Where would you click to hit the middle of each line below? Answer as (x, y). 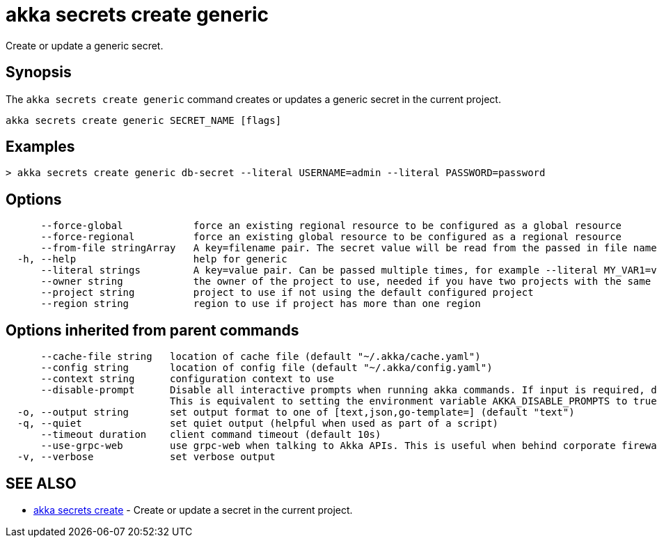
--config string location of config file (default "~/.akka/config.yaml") (267, 368)
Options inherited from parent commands (152, 330)
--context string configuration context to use (188, 379)
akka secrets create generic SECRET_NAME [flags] (144, 120)
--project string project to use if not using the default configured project (287, 293)
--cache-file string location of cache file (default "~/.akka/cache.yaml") (261, 357)
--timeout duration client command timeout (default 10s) (211, 435)
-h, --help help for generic (152, 259)
